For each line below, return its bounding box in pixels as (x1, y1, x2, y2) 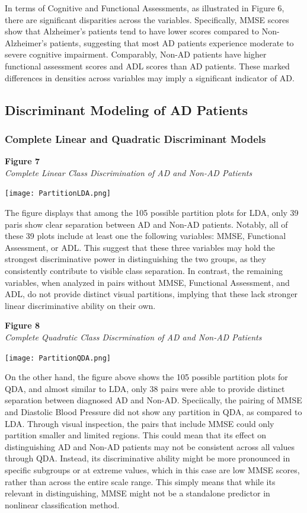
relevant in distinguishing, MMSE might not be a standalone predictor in (5, 487, 270, 499)
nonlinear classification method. (5, 498, 120, 511)
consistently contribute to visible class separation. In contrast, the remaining (5, 264, 283, 276)
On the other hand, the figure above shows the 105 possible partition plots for (5, 371, 288, 383)
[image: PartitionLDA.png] (5, 189, 111, 198)
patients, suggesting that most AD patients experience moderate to (49, 36, 294, 49)
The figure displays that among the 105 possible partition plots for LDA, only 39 (5, 206, 299, 218)
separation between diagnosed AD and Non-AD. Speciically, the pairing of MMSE (5, 394, 302, 406)
